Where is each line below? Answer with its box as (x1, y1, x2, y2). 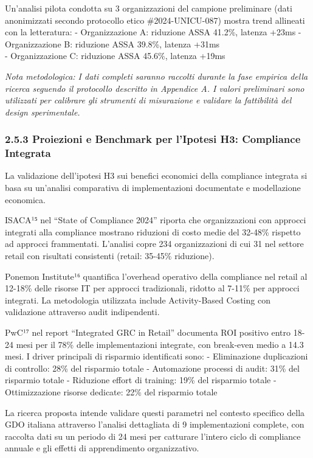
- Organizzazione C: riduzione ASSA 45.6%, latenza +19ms (5, 49, 225, 62)
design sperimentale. (5, 105, 80, 118)
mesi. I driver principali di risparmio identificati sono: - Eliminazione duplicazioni (5, 350, 308, 363)
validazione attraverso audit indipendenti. (5, 305, 160, 318)
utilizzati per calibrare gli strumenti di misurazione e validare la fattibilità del (5, 94, 292, 106)
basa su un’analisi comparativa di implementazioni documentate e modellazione (5, 181, 301, 194)
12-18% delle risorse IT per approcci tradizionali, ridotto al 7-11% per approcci (5, 282, 300, 294)
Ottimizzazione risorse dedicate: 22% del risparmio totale (5, 385, 218, 398)
